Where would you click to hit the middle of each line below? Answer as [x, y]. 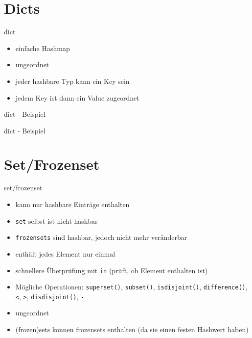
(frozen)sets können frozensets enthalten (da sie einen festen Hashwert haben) [132, 329]
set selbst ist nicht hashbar [57, 221]
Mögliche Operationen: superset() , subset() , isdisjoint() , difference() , [131, 287]
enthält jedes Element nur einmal [65, 253]
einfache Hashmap [43, 48]
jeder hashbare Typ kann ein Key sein [72, 81]
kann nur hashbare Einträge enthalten [72, 204]
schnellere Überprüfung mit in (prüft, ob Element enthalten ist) [112, 270]
